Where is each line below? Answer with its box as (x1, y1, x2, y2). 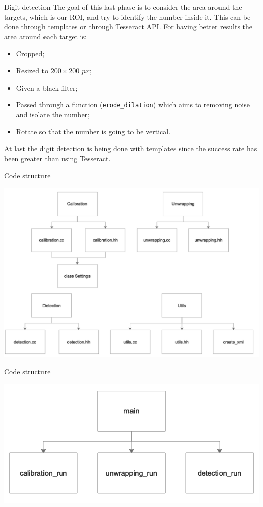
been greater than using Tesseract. (4, 153, 111, 163)
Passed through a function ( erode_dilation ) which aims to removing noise (16, 99, 250, 110)
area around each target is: (4, 31, 87, 41)
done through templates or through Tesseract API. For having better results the (4, 21, 253, 32)
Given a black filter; (16, 82, 78, 93)
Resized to (16, 65, 49, 75)
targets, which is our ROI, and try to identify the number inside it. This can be (4, 11, 251, 22)
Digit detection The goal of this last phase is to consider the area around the (4, 2, 242, 12)
